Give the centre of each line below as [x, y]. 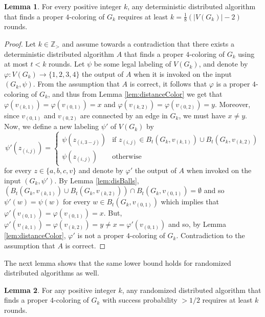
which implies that [190, 202]
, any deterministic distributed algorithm [192, 6]
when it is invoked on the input [183, 73]
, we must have [202, 115]
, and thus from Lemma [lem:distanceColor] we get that [135, 93]
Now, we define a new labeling [52, 126]
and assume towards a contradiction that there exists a [148, 44]
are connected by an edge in [124, 115]
